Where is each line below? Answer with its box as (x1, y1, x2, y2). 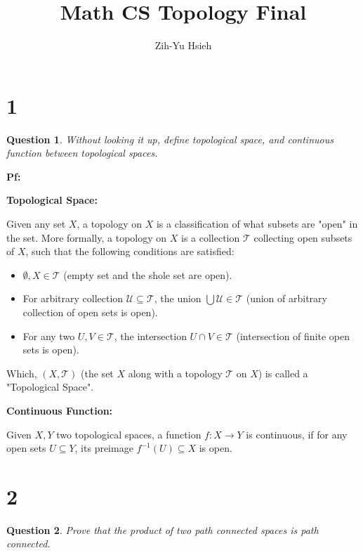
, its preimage (74, 441, 133, 455)
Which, (6, 365, 37, 380)
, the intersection (114, 328, 187, 343)
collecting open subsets (253, 230, 352, 245)
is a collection (180, 230, 240, 245)
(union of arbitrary (246, 291, 327, 306)
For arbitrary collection (22, 291, 124, 306)
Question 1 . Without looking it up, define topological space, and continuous (6, 131, 334, 146)
